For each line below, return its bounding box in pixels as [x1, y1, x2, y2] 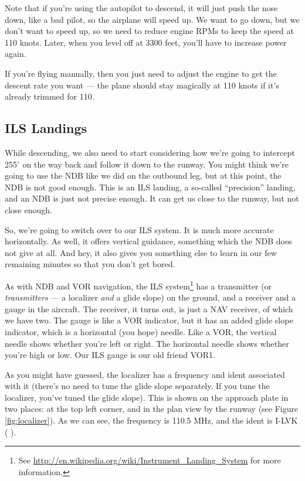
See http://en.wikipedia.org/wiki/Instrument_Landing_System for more [18, 454, 281, 466]
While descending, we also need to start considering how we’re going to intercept [5, 146, 295, 158]
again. [5, 47, 26, 60]
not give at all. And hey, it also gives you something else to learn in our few [5, 246, 277, 258]
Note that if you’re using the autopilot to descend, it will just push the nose [5, 2, 278, 13]
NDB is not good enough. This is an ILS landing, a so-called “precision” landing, [5, 180, 296, 193]
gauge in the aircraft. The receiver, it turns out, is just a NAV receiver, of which [5, 302, 293, 315]
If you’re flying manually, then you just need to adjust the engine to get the [5, 67, 277, 79]
